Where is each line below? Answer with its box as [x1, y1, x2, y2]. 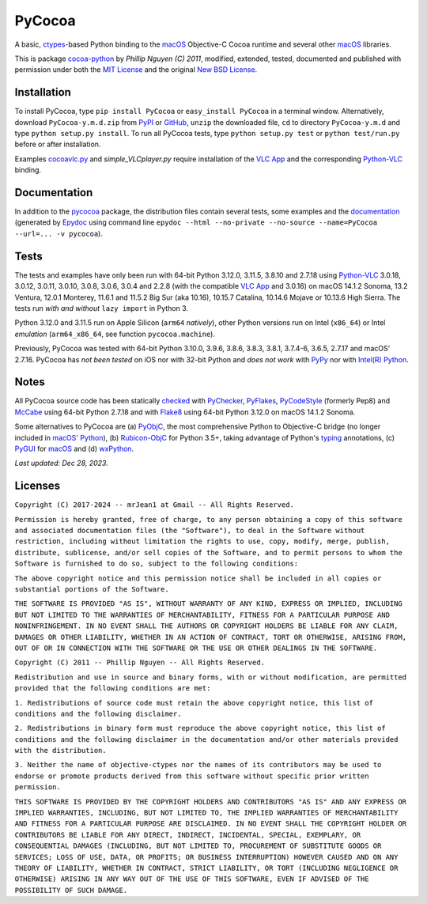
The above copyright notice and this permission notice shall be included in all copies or [14, 573, 382, 583]
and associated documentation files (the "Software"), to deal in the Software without [14, 526, 365, 535]
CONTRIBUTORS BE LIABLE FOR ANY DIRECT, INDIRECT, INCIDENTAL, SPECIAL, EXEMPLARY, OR [14, 830, 361, 839]
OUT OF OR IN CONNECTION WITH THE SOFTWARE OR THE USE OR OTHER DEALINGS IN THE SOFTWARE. [14, 643, 378, 652]
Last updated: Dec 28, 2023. [14, 459, 108, 468]
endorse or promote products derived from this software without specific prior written [14, 771, 369, 781]
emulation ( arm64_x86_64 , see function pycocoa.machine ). [14, 329, 215, 339]
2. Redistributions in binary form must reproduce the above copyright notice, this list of [14, 724, 387, 733]
